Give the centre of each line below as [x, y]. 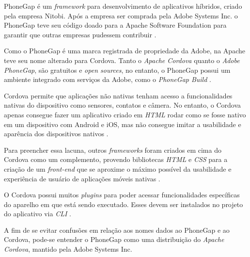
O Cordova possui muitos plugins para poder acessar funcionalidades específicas [122, 195]
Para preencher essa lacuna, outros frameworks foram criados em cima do [113, 150]
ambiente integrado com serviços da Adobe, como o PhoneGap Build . [108, 79]
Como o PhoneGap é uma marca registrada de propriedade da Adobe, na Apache [125, 51]
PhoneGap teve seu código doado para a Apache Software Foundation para [115, 25]
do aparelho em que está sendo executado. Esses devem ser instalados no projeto [124, 204]
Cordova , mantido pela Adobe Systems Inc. [68, 249]
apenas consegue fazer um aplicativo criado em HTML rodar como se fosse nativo [125, 114]
